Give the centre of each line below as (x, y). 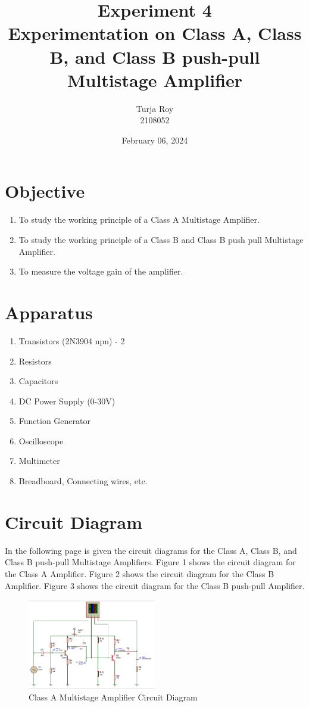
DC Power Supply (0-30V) (67, 401)
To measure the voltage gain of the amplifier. (101, 271)
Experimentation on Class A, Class (155, 33)
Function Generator (54, 421)
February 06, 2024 (155, 140)
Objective (45, 191)
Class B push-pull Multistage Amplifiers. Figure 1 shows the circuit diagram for (150, 562)
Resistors (35, 361)
